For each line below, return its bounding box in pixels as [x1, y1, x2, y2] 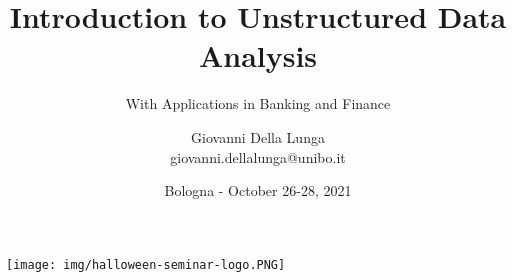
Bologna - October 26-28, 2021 [164, 180, 352, 201]
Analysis [198, 35, 318, 76]
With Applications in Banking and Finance [125, 93, 391, 114]
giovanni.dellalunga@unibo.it [170, 146, 346, 167]
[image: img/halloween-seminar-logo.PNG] [6, 257, 286, 272]
